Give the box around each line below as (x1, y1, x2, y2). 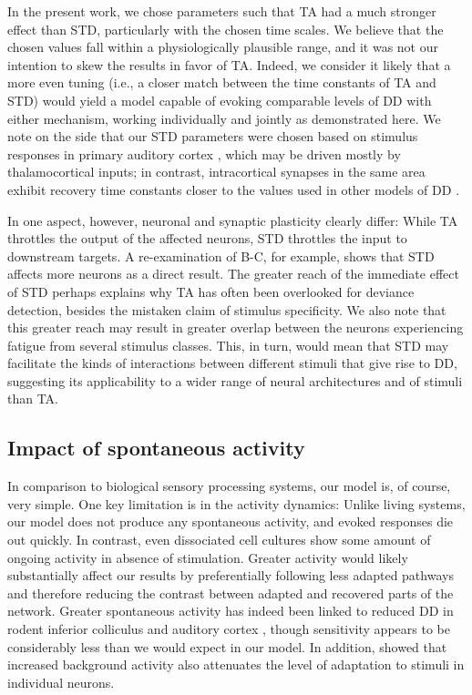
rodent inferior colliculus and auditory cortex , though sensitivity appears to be (7, 619, 450, 639)
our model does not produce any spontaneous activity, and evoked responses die (7, 512, 454, 531)
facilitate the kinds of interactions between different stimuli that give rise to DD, (7, 353, 457, 373)
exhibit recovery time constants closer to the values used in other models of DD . (7, 179, 460, 199)
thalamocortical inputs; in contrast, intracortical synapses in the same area (7, 162, 426, 181)
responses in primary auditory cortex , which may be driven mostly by (7, 144, 401, 163)
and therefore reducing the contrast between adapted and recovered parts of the (7, 583, 454, 602)
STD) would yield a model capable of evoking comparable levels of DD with (7, 90, 432, 109)
